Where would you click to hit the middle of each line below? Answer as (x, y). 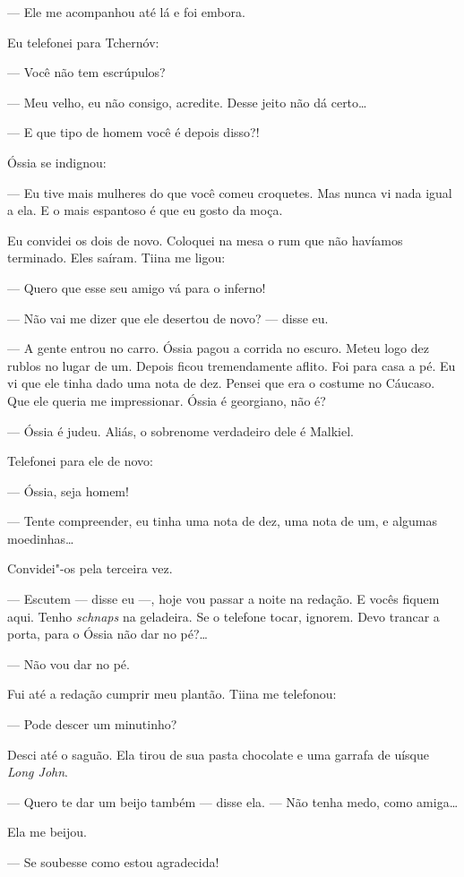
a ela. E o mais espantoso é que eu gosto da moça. (145, 210)
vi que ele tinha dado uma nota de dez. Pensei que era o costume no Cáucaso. (221, 383)
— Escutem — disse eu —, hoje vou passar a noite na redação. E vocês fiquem (223, 599)
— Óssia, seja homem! (68, 490)
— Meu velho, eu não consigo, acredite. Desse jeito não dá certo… (187, 102)
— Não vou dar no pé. (69, 663)
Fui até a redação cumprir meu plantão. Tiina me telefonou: (172, 694)
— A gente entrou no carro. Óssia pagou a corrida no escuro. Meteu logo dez (218, 348)
